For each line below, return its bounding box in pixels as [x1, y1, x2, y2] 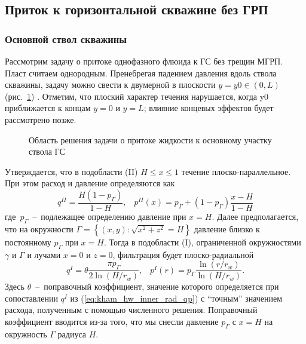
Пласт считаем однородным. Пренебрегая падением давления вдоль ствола [5, 66, 277, 79]
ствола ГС [29, 145, 65, 158]
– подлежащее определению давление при [32, 210, 186, 222]
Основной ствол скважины [5, 31, 127, 46]
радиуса [57, 327, 87, 340]
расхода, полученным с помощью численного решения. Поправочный [5, 303, 258, 316]
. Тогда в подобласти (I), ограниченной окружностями [103, 235, 301, 248]
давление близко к [194, 222, 260, 235]
